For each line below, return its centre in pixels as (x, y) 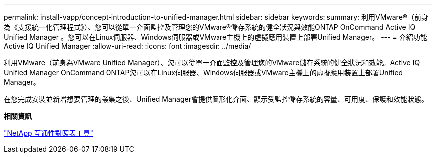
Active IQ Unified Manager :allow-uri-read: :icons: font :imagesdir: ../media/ (128, 46)
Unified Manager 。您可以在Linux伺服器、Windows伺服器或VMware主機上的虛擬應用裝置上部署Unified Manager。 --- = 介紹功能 (216, 37)
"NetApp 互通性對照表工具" (49, 133)
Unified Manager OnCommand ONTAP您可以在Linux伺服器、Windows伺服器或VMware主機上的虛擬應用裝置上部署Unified (204, 72)
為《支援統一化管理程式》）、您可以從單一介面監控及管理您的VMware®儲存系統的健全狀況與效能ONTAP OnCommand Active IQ (210, 27)
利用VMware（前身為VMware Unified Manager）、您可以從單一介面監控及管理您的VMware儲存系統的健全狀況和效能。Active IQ (212, 62)
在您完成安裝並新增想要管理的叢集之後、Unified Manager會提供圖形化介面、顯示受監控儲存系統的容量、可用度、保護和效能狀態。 (216, 99)
